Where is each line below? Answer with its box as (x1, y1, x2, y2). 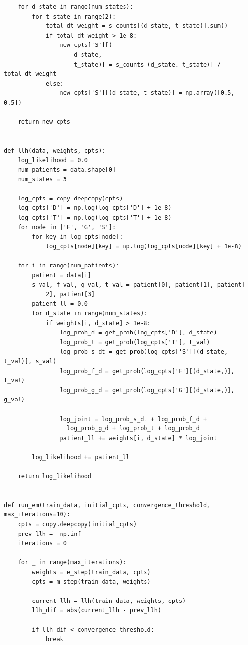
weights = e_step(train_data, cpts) (32, 569, 151, 576)
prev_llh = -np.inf (18, 530, 81, 537)
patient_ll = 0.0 (32, 300, 88, 308)
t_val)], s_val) (4, 357, 57, 365)
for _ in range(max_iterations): (18, 559, 126, 566)
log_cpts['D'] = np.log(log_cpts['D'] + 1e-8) (18, 204, 172, 212)
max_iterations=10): (4, 511, 71, 518)
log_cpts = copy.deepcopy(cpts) (18, 195, 123, 202)
